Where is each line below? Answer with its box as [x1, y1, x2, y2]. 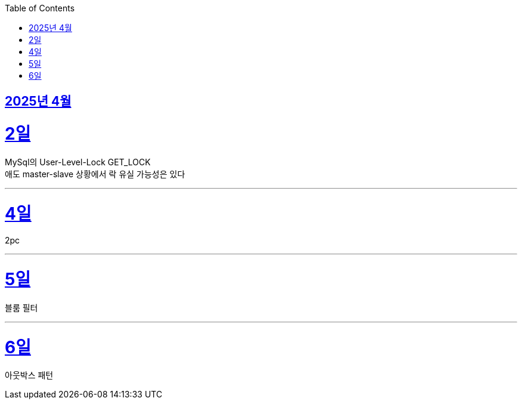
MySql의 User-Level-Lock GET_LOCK [5, 156, 151, 167]
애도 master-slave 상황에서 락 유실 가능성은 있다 [5, 168, 185, 179]
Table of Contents [5, 3, 75, 13]
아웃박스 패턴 [5, 370, 54, 381]
